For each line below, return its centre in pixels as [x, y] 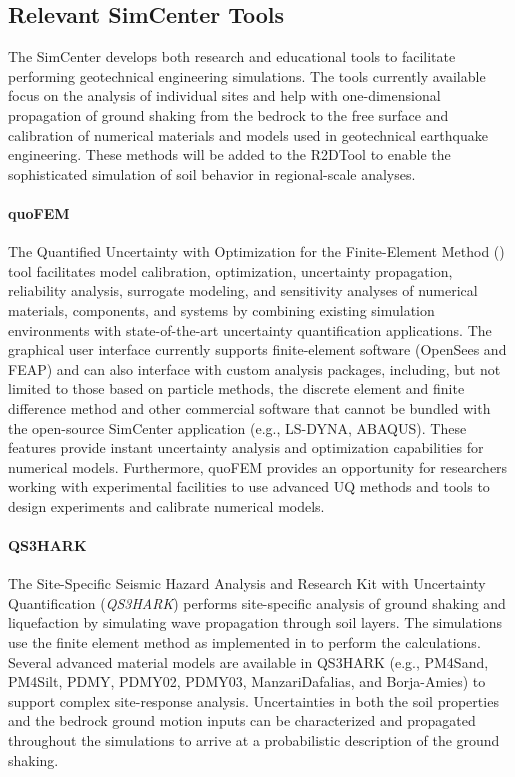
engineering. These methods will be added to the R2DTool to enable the [229, 154]
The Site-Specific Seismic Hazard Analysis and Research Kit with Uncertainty [247, 583]
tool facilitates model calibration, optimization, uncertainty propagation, [230, 270]
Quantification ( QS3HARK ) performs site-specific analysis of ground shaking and [257, 602]
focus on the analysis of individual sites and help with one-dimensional [224, 95]
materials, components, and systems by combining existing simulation [221, 309]
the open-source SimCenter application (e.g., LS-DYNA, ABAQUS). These [237, 427]
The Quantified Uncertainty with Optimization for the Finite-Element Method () [256, 251]
